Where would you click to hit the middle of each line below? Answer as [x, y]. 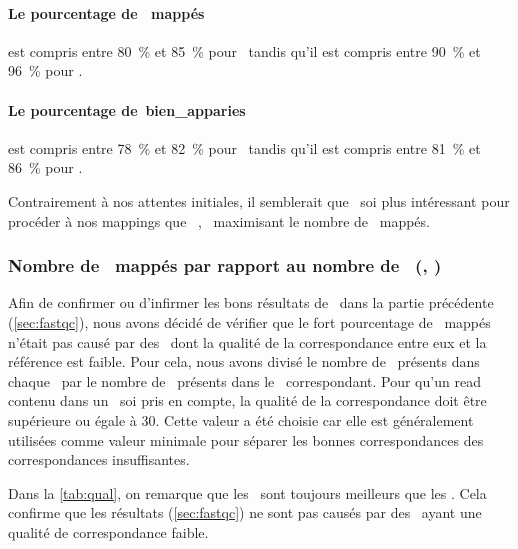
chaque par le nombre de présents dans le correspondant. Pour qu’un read [244, 380]
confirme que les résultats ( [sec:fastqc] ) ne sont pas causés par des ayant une [245, 512]
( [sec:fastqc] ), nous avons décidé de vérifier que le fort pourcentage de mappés [249, 321]
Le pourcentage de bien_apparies [127, 109]
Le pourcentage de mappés [106, 12]
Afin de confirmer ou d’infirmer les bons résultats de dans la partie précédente [251, 302]
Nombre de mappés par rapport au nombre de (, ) [225, 265]
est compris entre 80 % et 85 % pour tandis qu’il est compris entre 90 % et [244, 50]
